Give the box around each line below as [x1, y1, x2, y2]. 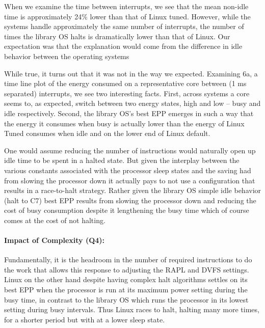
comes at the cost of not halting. [4, 214, 105, 225]
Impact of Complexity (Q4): [4, 235, 105, 245]
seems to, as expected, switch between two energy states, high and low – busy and [4, 98, 261, 108]
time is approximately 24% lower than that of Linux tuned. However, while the [4, 11, 251, 21]
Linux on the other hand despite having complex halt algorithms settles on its [4, 274, 248, 285]
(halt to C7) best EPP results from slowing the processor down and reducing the [4, 195, 256, 205]
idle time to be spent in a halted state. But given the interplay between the [4, 155, 240, 166]
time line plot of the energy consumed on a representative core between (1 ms [4, 78, 247, 89]
